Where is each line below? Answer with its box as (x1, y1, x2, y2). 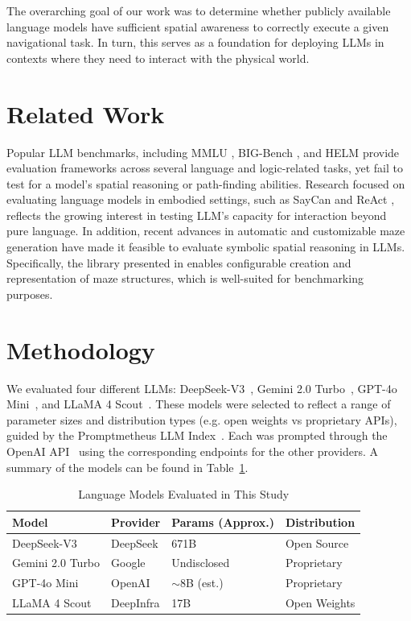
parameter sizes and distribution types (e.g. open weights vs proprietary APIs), (6, 411, 397, 428)
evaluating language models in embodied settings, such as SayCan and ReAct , (6, 191, 395, 208)
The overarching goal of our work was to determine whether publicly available (6, 2, 391, 19)
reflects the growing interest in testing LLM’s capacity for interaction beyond (6, 206, 387, 223)
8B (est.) (180, 574, 224, 591)
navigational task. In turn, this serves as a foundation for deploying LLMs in (6, 34, 384, 51)
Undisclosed (171, 554, 230, 571)
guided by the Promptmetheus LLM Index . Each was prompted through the (6, 427, 388, 444)
